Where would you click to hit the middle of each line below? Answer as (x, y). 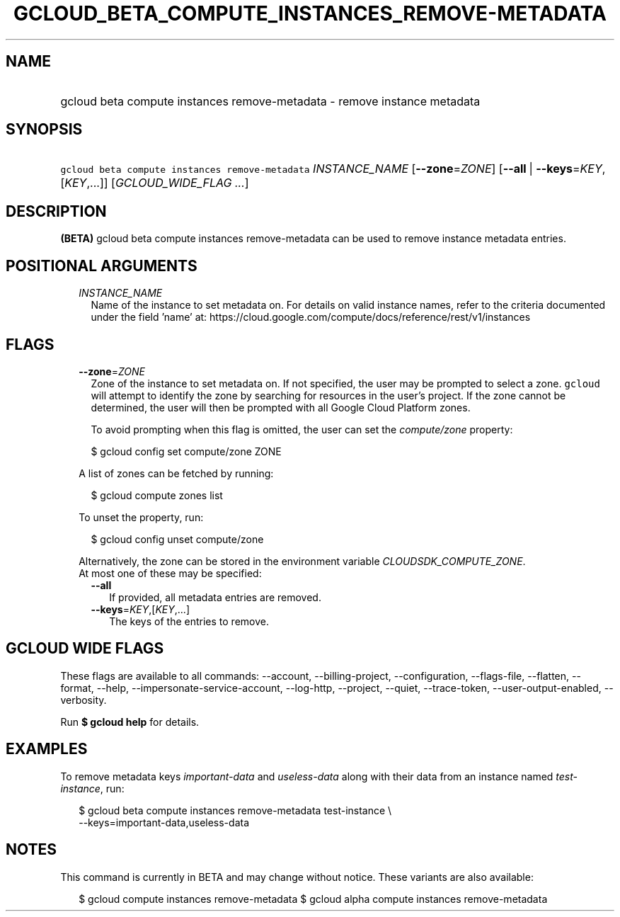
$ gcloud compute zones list (157, 495)
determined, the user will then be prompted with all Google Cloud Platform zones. (281, 407)
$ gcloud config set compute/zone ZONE (186, 451)
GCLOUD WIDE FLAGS (85, 649)
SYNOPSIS (44, 130)
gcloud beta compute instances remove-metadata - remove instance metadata (270, 101)
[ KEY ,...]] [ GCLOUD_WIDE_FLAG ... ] (155, 183)
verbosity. (84, 700)
